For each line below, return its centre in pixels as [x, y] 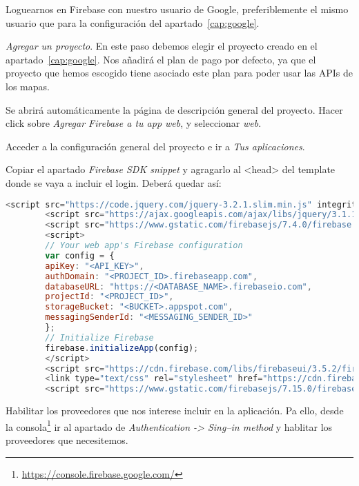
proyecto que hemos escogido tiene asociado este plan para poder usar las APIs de [179, 73]
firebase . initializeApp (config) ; [122, 348]
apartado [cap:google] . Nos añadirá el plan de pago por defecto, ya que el [161, 59]
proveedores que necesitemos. [67, 440]
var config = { [80, 255]
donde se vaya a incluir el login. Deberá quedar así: [114, 182]
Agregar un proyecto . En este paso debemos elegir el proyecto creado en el [162, 46]
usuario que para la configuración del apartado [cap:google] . [133, 22]
